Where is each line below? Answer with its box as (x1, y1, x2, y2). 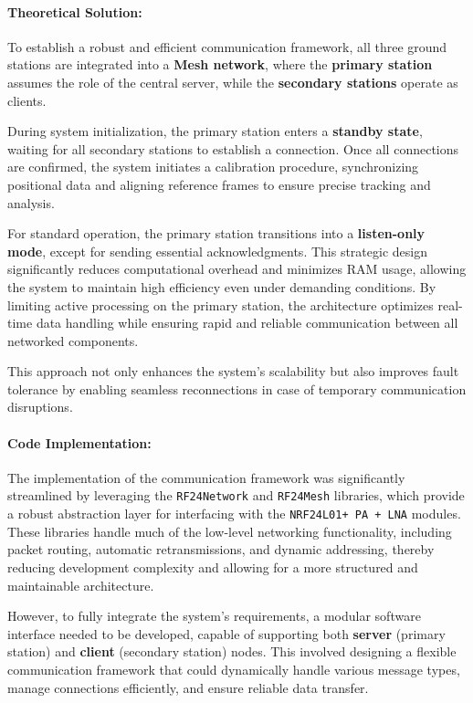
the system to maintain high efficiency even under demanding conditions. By (7, 277, 436, 296)
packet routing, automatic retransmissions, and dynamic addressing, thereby (7, 540, 435, 559)
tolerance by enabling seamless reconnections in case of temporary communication (7, 379, 467, 398)
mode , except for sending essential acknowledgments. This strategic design (7, 241, 427, 260)
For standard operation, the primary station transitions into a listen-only (7, 224, 426, 243)
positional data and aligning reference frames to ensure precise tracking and (7, 174, 431, 194)
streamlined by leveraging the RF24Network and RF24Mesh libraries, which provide (7, 486, 465, 505)
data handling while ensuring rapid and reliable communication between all (36, 313, 458, 332)
